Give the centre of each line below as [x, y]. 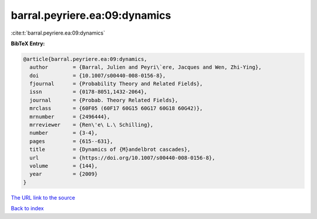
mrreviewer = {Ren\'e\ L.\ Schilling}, [92, 125]
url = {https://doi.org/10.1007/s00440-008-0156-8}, [122, 158]
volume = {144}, [64, 166]
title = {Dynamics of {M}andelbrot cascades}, [110, 149]
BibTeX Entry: [28, 43]
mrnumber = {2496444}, [70, 117]
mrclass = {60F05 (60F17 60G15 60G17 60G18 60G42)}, [116, 108]
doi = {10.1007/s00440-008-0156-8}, [98, 75]
